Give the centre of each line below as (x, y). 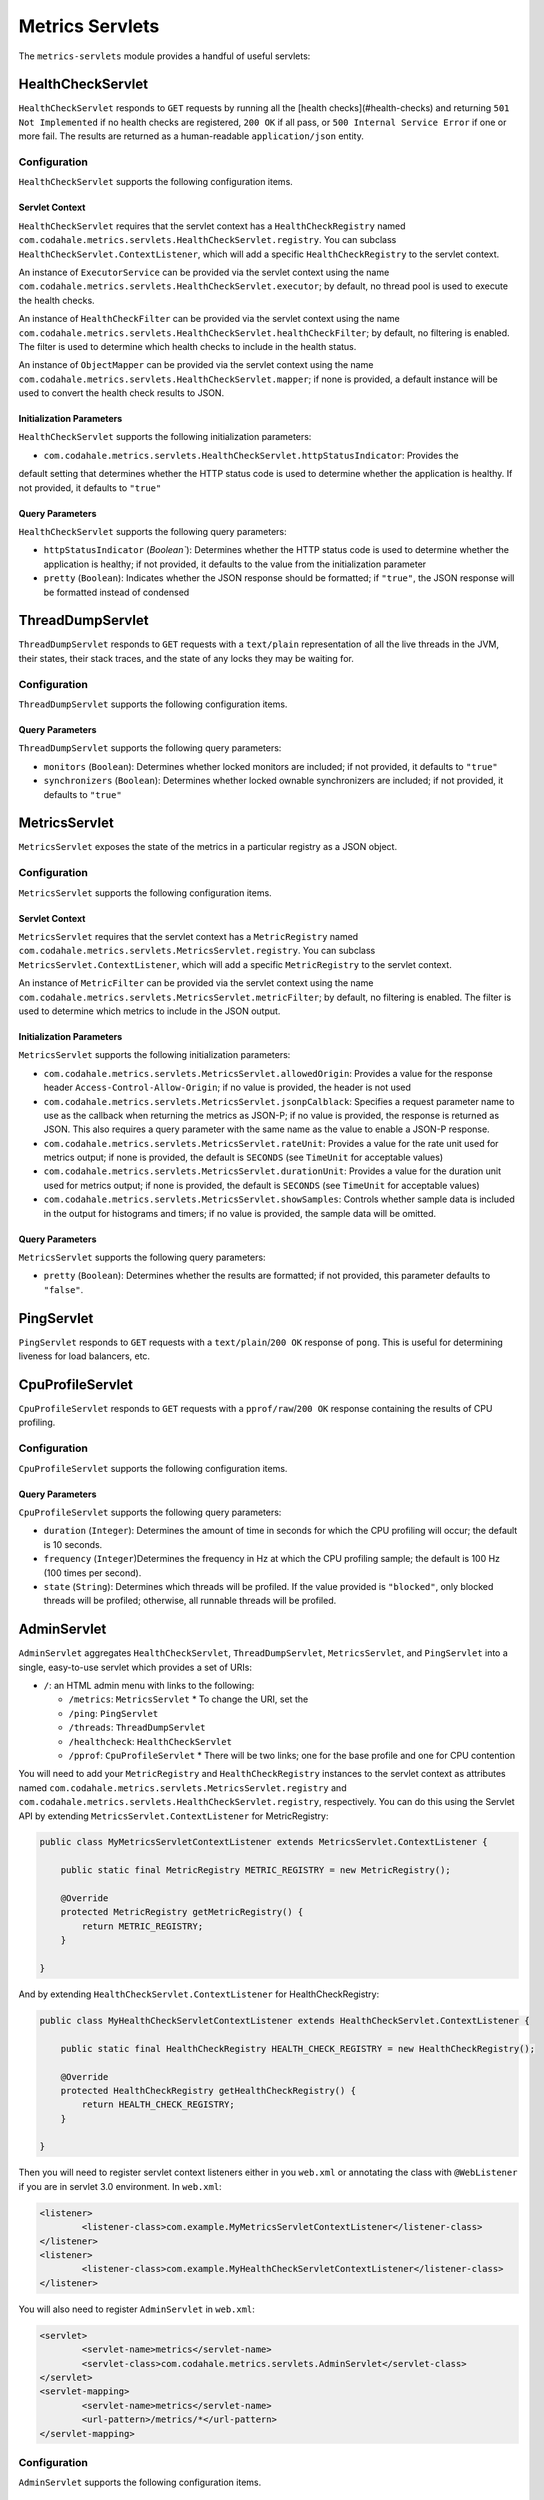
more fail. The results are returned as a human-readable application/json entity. (191, 136)
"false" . (63, 1289)
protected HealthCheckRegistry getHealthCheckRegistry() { (208, 2090)
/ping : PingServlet (113, 1713)
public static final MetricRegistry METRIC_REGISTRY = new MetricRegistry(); (256, 1870)
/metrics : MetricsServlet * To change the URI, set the (188, 1699)
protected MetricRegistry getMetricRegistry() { (182, 1912)
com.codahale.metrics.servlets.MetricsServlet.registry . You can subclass (197, 951)
